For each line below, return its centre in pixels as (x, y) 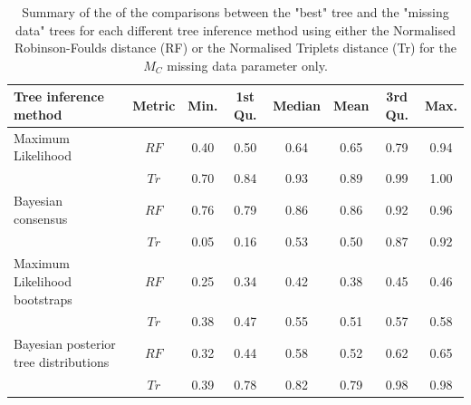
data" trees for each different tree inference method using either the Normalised (235, 29)
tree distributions (62, 361)
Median (297, 106)
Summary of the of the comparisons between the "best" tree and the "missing (235, 12)
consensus (41, 218)
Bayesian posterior (65, 344)
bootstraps (43, 299)
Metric (154, 106)
